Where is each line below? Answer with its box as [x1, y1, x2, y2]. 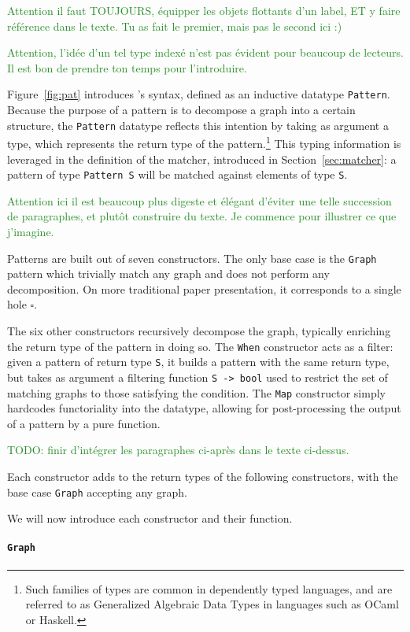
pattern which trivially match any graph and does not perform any [7, 265, 330, 282]
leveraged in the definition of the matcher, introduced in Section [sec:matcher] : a [7, 150, 397, 167]
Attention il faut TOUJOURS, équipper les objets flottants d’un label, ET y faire [7, 2, 401, 18]
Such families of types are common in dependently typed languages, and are [25, 580, 393, 597]
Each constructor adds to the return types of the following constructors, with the [7, 468, 398, 484]
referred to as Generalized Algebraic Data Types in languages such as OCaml [25, 596, 399, 612]
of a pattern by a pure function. [7, 415, 161, 431]
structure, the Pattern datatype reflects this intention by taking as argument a [7, 116, 389, 133]
